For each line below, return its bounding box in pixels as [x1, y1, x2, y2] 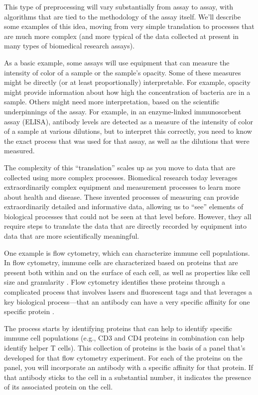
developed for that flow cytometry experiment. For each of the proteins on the [4, 352, 243, 363]
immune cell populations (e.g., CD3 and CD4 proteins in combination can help [4, 333, 245, 343]
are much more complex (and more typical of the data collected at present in [4, 30, 239, 41]
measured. [4, 145, 35, 156]
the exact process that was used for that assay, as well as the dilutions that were [4, 135, 250, 146]
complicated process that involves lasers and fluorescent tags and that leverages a [4, 287, 253, 297]
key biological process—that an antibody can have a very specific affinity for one [4, 296, 250, 307]
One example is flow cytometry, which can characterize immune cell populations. [4, 247, 250, 258]
